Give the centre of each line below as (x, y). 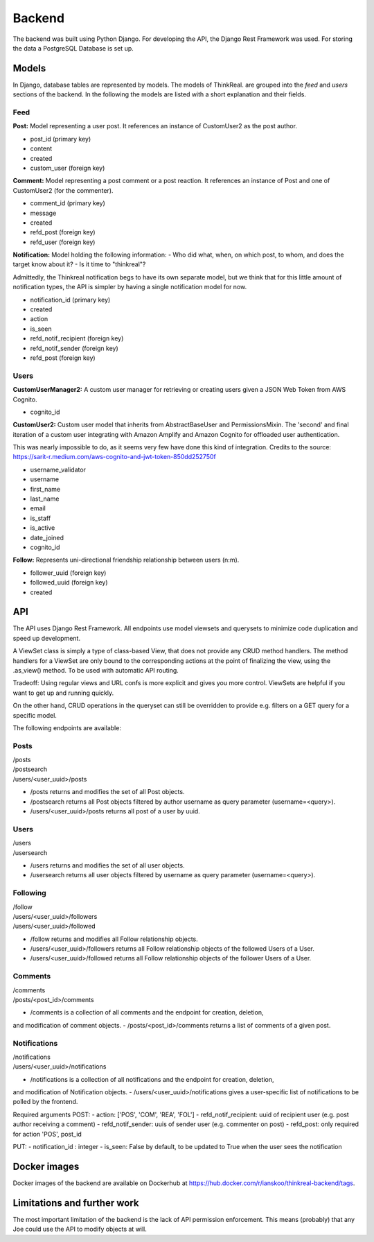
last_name (45, 499)
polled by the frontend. (45, 1102)
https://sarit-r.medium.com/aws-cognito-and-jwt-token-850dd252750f (114, 457)
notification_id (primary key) (70, 300)
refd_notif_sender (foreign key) (74, 348)
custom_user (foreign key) (68, 168)
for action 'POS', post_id (47, 1134)
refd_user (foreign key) (63, 242)
